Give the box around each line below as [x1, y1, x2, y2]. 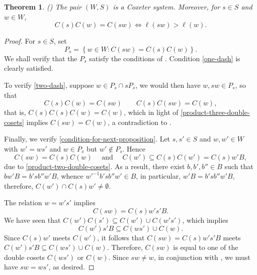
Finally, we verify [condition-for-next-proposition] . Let [4, 133, 170, 144]
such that [224, 161, 253, 171]
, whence [56, 171, 83, 181]
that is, [4, 107, 26, 117]
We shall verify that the [4, 53, 77, 63]
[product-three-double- [181, 107, 250, 117]
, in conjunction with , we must [153, 251, 250, 262]
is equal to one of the [173, 242, 238, 252]
